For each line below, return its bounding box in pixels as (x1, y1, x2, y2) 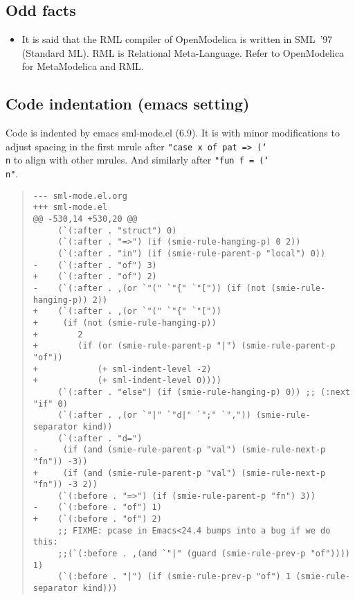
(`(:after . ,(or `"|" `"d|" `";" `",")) (57, 410, 251, 421)
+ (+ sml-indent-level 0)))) (33, 376, 221, 386)
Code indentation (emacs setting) (6, 93, 250, 114)
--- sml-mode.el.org (33, 191, 127, 201)
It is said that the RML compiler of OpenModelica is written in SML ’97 (21, 32, 333, 46)
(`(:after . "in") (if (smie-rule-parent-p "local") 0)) (57, 249, 326, 259)
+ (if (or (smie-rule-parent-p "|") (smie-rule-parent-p (33, 341, 336, 351)
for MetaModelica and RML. (21, 59, 144, 73)
